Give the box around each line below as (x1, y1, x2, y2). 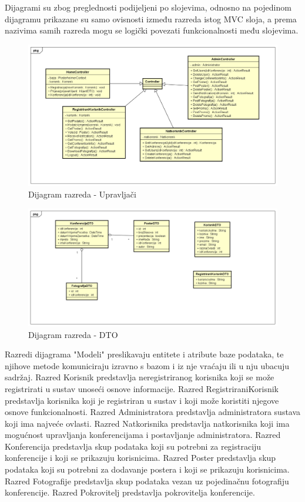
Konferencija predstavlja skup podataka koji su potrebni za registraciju (5, 440, 262, 452)
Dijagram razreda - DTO (28, 328, 118, 340)
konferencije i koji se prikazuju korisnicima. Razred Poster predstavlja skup (5, 451, 276, 464)
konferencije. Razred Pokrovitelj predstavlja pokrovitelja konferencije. (5, 486, 255, 498)
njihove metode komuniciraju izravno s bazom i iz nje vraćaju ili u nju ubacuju (5, 359, 290, 372)
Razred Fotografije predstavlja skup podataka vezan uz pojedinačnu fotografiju (5, 474, 289, 487)
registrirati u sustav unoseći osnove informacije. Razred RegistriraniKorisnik (5, 382, 279, 394)
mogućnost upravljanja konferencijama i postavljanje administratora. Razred (5, 429, 281, 441)
